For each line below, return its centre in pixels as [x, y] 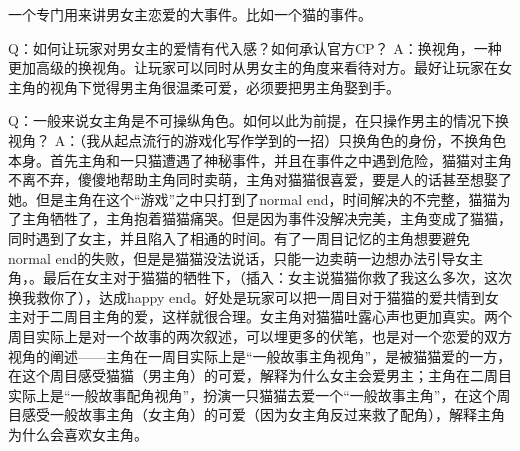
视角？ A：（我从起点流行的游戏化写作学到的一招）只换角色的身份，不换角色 [257, 139]
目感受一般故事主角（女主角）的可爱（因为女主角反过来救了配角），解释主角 [256, 414]
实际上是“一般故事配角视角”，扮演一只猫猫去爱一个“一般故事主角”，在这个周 [259, 394]
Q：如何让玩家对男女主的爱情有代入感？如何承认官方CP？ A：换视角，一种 [255, 47]
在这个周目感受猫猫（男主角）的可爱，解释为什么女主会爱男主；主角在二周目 [260, 375]
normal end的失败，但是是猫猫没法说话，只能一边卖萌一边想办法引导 [232, 257]
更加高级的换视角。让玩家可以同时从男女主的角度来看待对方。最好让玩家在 [253, 67]
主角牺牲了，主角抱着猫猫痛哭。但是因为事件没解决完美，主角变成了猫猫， [266, 218]
